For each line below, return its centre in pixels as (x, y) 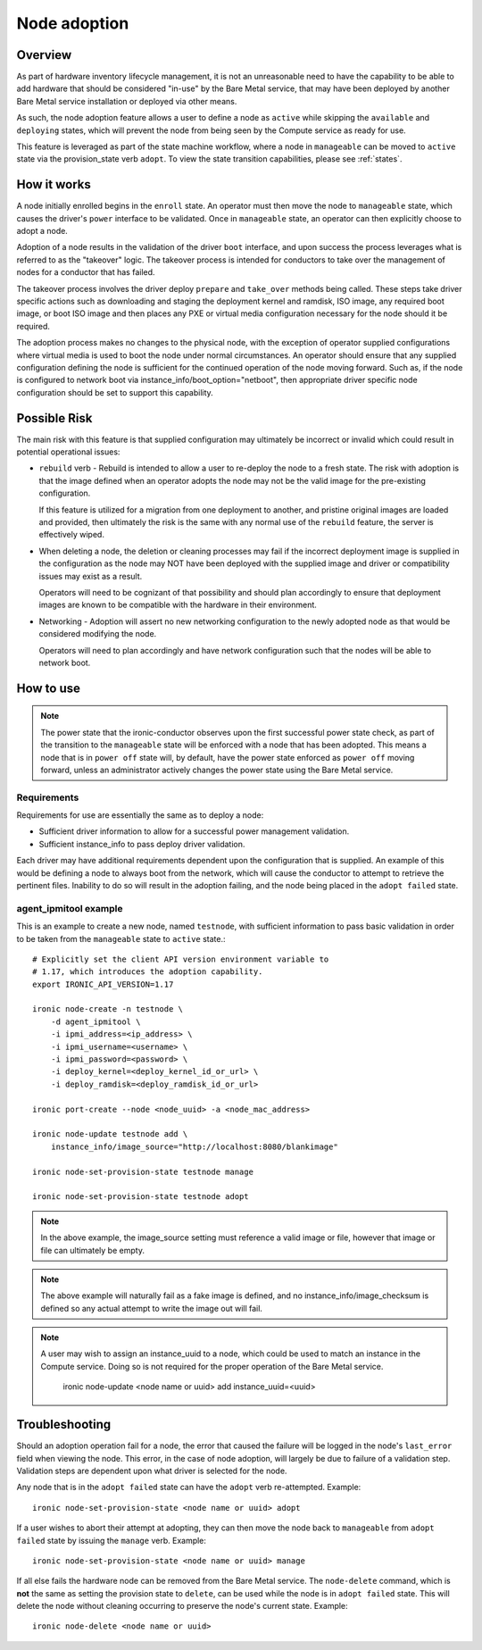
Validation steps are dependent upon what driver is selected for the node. (152, 1471)
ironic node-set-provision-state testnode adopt (141, 1197)
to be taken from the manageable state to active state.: (121, 938)
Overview (44, 55)
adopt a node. (42, 231)
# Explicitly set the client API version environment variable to (181, 959)
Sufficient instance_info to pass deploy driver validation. (142, 844)
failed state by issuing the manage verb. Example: (112, 1540)
